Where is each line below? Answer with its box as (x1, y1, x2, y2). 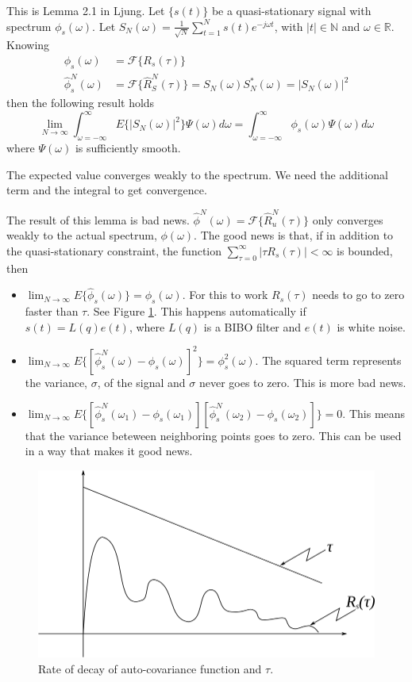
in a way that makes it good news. (25, 443, 193, 459)
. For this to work (182, 286, 268, 303)
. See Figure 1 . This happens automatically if (87, 303, 306, 320)
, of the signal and (97, 374, 186, 390)
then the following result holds (6, 94, 155, 111)
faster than (25, 303, 79, 320)
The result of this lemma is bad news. (6, 211, 190, 228)
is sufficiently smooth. (75, 140, 181, 156)
